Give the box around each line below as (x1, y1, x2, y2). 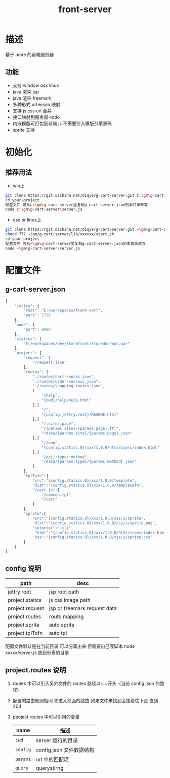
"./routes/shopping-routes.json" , (32, 384, 105, 389)
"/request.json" (32, 360, 67, 365)
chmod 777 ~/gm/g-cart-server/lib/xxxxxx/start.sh (5, 232, 114, 237)
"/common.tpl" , (41, 492, 73, 497)
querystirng (35, 764, 64, 771)
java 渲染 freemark (12, 95, 52, 101)
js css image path (49, 596, 91, 603)
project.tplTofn (8, 629, 43, 636)
